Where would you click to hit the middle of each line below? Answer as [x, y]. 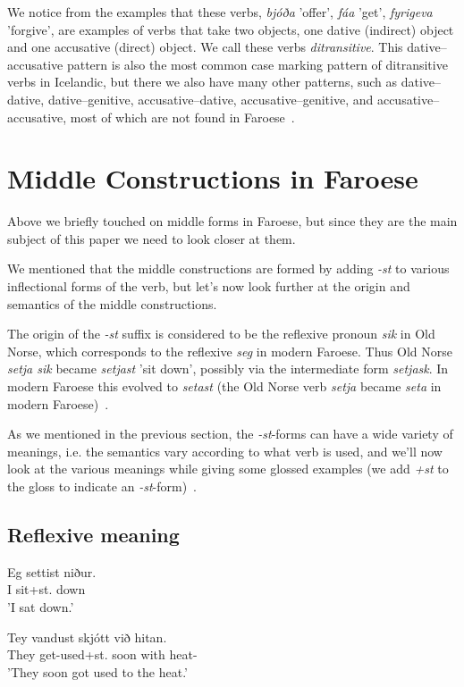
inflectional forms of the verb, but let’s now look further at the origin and [209, 286]
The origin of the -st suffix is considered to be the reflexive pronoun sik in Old [221, 334]
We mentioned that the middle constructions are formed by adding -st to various [228, 268]
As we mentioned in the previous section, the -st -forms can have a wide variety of [230, 434]
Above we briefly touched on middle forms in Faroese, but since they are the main [232, 221]
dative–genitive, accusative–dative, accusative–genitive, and [211, 99]
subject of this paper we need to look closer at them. [152, 238]
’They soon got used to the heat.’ [97, 671]
